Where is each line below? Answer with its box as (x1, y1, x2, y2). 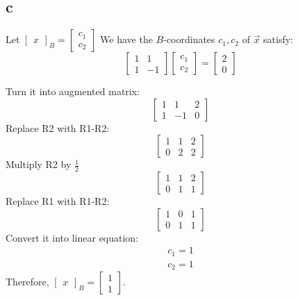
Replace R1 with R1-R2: (6, 194, 110, 208)
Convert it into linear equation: (6, 230, 139, 244)
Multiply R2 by (6, 157, 72, 172)
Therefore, (6, 274, 49, 289)
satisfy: (263, 32, 293, 47)
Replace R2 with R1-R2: (6, 120, 110, 135)
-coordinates (163, 32, 215, 47)
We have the (100, 32, 153, 47)
